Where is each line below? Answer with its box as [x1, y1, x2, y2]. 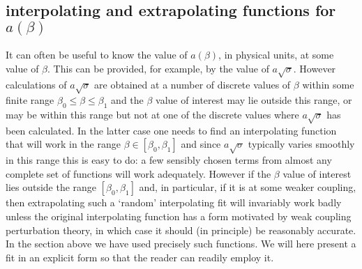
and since [181, 137, 221, 151]
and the [111, 93, 144, 107]
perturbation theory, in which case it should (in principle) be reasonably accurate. [6, 222, 356, 237]
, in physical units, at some [218, 47, 334, 62]
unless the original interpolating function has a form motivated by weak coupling [6, 209, 352, 224]
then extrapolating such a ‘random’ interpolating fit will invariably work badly [6, 195, 342, 210]
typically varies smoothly [248, 137, 355, 151]
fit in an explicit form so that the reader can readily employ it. [6, 249, 274, 264]
